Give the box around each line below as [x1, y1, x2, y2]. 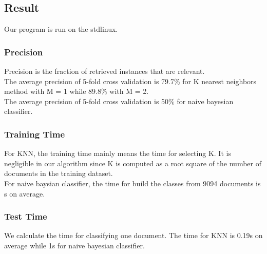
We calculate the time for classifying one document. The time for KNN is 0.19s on [4, 230, 263, 241]
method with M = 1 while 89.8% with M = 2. [4, 86, 149, 96]
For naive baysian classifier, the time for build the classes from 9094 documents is [4, 178, 261, 188]
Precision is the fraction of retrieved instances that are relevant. [4, 66, 205, 76]
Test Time [4, 210, 47, 223]
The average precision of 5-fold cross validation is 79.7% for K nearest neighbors [4, 75, 257, 86]
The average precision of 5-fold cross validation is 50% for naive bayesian [4, 95, 234, 106]
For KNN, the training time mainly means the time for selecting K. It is [4, 148, 231, 159]
